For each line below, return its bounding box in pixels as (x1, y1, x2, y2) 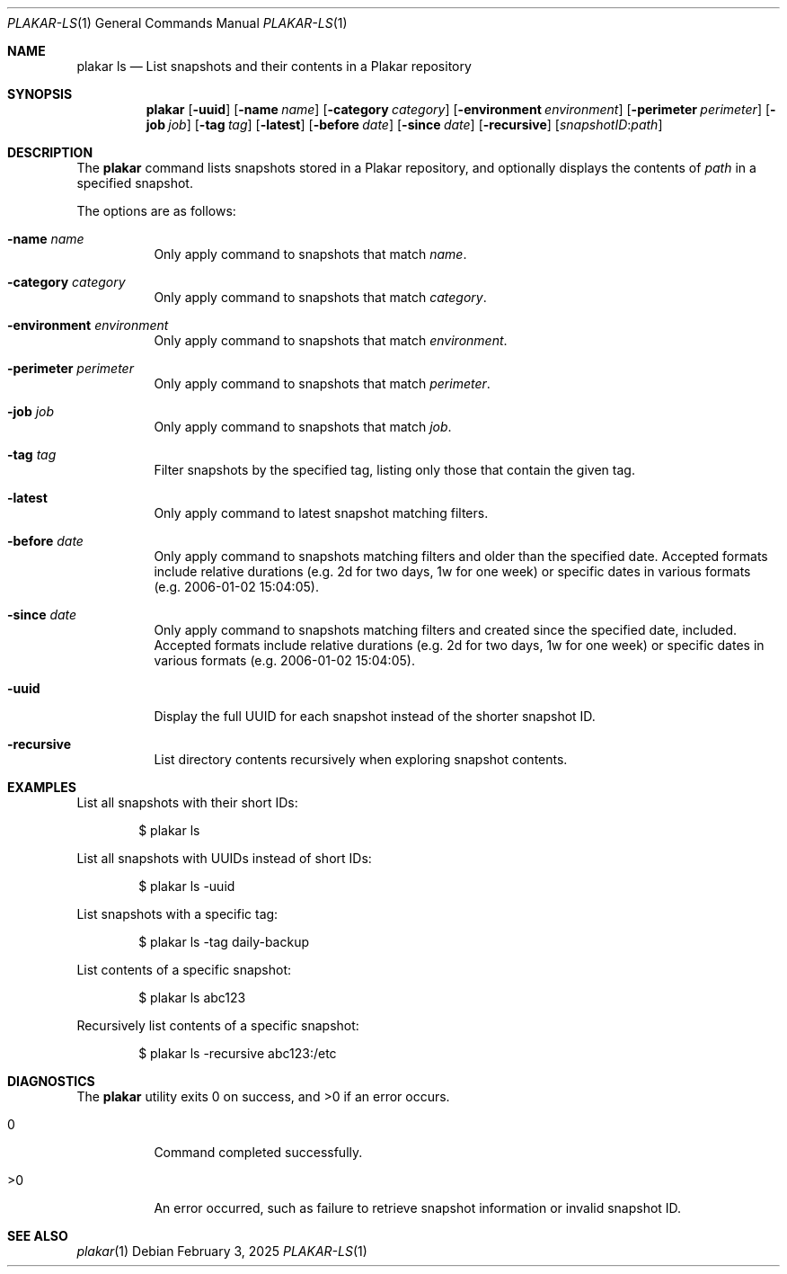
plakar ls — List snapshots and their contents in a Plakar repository (76, 58, 472, 74)
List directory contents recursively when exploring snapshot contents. (154, 752, 568, 767)
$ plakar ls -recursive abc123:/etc (138, 1046, 337, 1061)
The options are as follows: (76, 203, 236, 218)
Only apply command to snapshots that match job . (154, 419, 452, 434)
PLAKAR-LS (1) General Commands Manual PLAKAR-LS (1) (7, 15, 348, 31)
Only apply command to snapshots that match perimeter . (154, 376, 491, 391)
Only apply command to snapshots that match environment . (154, 333, 508, 348)
